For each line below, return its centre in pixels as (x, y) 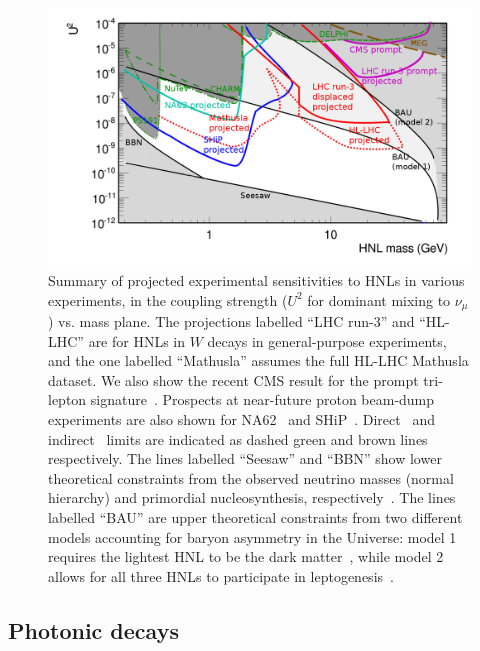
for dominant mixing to (379, 299)
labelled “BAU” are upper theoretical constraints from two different (255, 516)
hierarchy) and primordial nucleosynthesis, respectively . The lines (252, 497)
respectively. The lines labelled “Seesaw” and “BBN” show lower (245, 458)
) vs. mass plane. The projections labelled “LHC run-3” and (231, 321)
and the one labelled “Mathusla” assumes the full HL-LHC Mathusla (258, 360)
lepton (67, 399)
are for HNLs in (137, 340)
